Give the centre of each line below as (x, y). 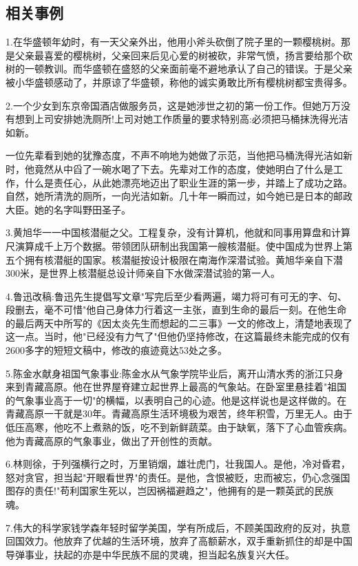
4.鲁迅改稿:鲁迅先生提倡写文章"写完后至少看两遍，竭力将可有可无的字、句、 (177, 296)
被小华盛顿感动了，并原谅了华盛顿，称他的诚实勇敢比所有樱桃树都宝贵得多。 (179, 82)
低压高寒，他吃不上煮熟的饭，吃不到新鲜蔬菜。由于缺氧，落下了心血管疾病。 (179, 427)
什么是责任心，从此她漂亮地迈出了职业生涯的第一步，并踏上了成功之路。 (188, 182)
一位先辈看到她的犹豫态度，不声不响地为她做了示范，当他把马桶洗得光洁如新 (179, 155)
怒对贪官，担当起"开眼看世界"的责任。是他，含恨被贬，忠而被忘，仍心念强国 (178, 477)
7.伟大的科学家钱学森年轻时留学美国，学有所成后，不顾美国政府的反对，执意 (178, 527)
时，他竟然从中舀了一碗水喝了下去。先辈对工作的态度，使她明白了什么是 (169, 168)
